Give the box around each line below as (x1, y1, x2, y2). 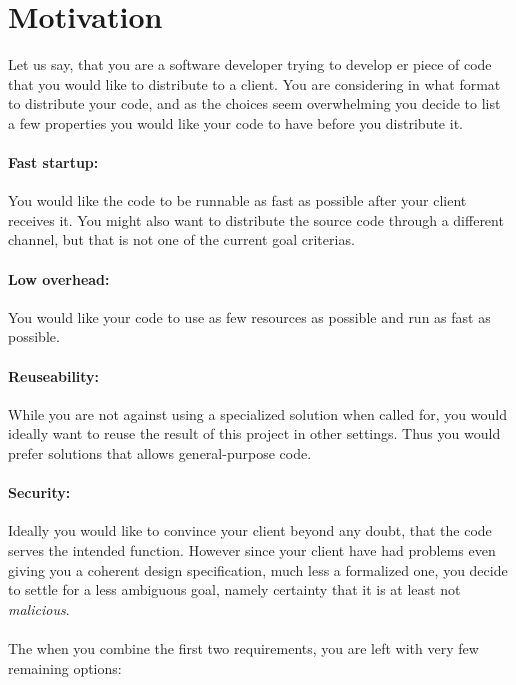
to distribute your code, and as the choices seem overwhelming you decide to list (8, 93, 501, 114)
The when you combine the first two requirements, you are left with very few (8, 638, 479, 658)
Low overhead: (8, 268, 110, 289)
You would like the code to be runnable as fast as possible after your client (8, 190, 467, 211)
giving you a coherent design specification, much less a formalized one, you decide (8, 559, 508, 580)
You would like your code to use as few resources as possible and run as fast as (8, 306, 491, 327)
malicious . (8, 598, 70, 619)
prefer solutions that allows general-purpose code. (8, 443, 312, 464)
